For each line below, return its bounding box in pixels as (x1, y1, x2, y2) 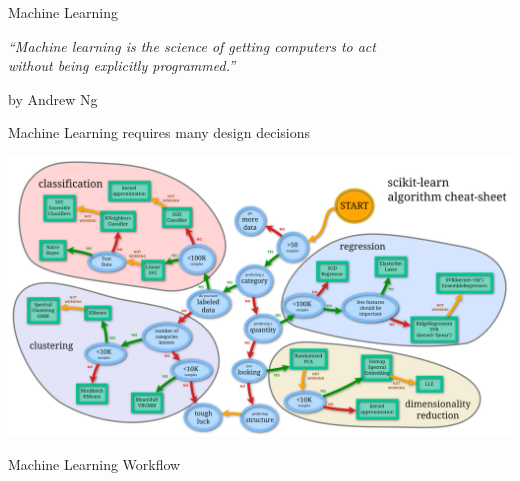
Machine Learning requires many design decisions (8, 122, 311, 143)
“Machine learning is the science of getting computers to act (8, 35, 376, 56)
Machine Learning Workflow (8, 454, 181, 475)
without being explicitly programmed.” (8, 55, 235, 76)
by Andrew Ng (8, 88, 98, 109)
